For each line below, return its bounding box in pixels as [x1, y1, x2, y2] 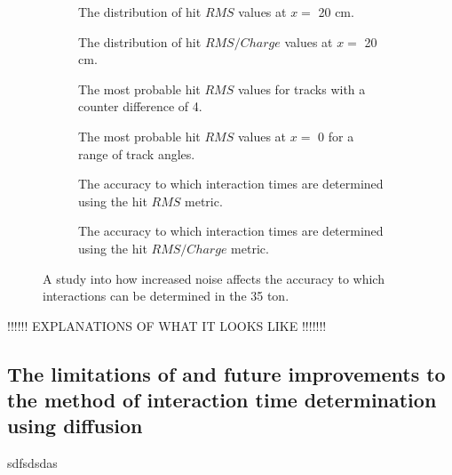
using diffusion [7, 412, 143, 439]
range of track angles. [78, 144, 195, 163]
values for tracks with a [237, 79, 366, 98]
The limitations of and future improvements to [7, 359, 446, 387]
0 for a [318, 126, 354, 145]
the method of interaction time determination [7, 386, 437, 414]
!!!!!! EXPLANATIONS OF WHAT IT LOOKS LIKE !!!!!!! [7, 316, 327, 334]
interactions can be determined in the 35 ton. [43, 286, 289, 305]
